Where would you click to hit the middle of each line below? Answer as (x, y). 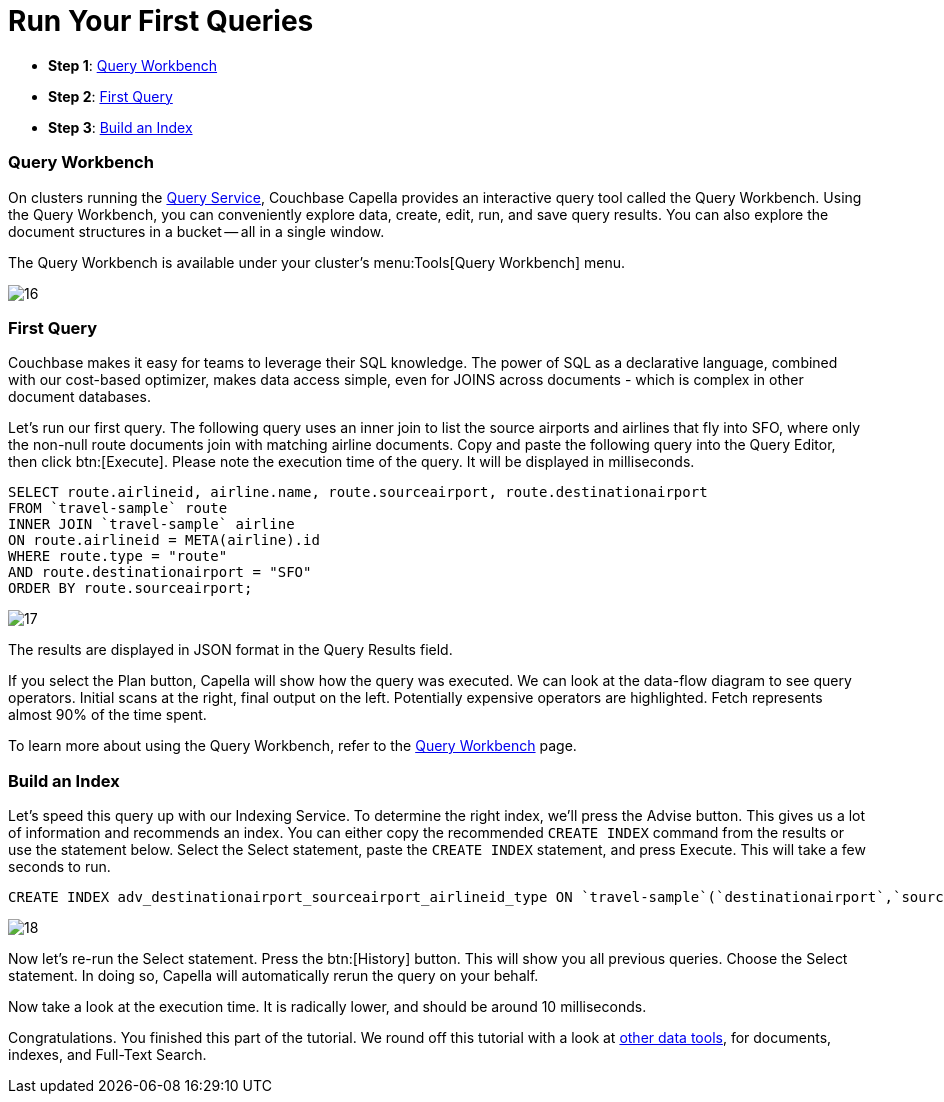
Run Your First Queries (161, 21)
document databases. (79, 397)
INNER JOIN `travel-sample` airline (151, 524)
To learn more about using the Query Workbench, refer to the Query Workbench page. (292, 746)
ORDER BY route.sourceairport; (130, 588)
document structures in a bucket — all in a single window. (196, 231)
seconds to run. (59, 866)
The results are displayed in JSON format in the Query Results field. (230, 650)
